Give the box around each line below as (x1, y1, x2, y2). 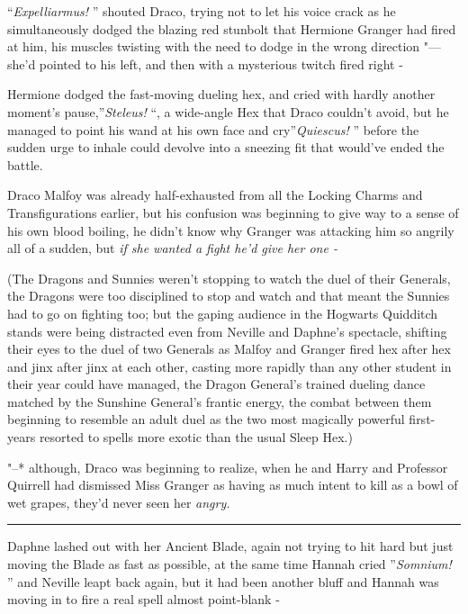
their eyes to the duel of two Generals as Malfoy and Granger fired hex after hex (7, 339, 451, 358)
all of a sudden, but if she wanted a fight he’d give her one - (7, 239, 337, 257)
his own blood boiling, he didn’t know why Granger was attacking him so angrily (7, 221, 454, 239)
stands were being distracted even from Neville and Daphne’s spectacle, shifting (7, 321, 447, 340)
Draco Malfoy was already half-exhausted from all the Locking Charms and (7, 185, 423, 204)
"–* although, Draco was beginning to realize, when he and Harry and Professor (7, 457, 448, 476)
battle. (7, 155, 43, 174)
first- (409, 410, 436, 429)
